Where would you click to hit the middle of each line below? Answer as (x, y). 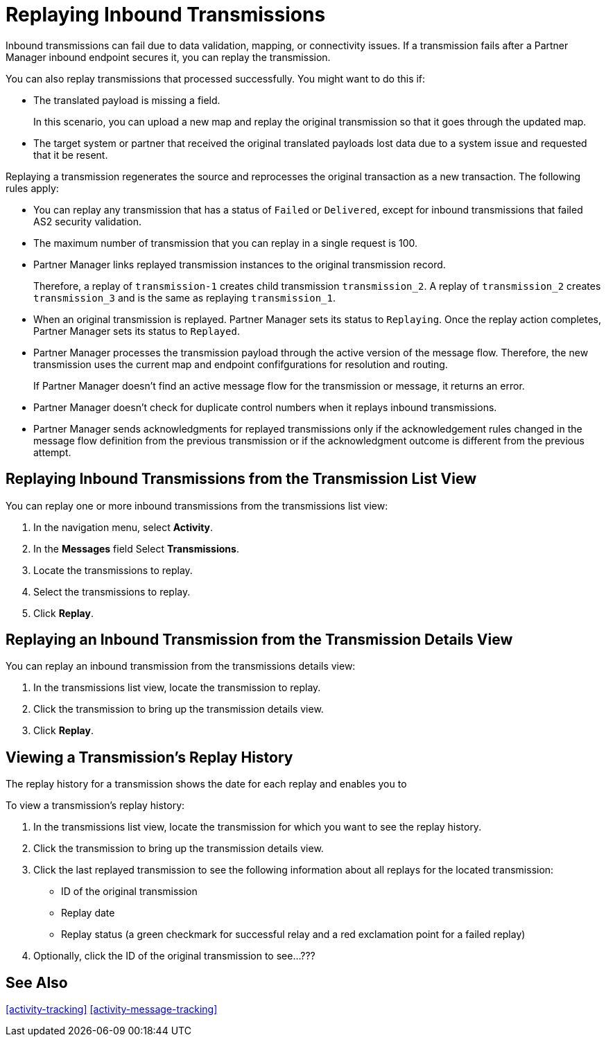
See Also (37, 982)
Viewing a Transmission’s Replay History (149, 757)
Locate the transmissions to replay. (113, 570)
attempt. (52, 452)
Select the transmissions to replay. (112, 591)
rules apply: (32, 188)
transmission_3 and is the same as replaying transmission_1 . (185, 297)
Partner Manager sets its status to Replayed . (137, 331)
